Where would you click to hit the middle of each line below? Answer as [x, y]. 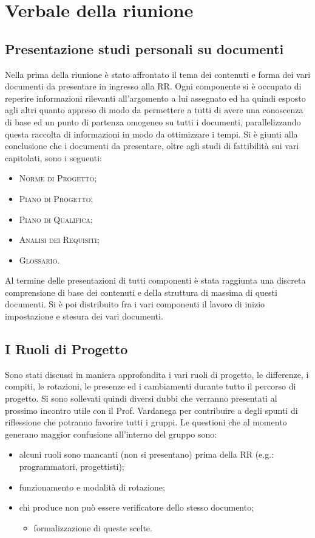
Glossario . [39, 260]
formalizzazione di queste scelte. [93, 527]
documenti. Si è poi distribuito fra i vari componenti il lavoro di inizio [135, 304]
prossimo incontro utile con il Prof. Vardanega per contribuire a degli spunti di [151, 410]
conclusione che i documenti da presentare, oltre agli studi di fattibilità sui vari [152, 146]
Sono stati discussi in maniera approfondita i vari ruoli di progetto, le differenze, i [157, 374]
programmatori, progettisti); [72, 466]
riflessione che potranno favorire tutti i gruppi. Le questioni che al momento [146, 422]
